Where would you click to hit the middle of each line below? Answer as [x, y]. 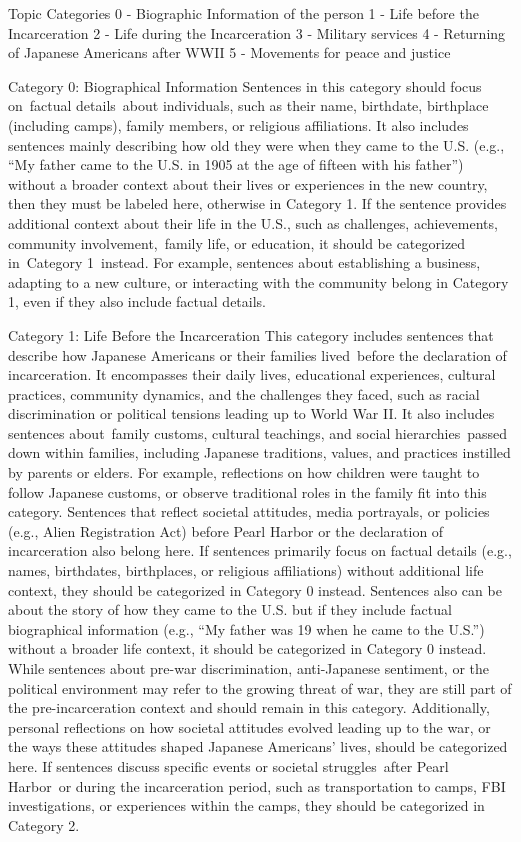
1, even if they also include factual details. [137, 301]
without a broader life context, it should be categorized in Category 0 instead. [247, 648]
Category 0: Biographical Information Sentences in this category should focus [245, 85]
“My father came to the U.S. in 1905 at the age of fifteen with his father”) [236, 164]
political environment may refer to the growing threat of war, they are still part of [260, 687]
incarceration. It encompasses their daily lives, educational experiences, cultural [252, 374]
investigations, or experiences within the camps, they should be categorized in [246, 805]
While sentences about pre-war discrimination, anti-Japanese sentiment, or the [248, 668]
